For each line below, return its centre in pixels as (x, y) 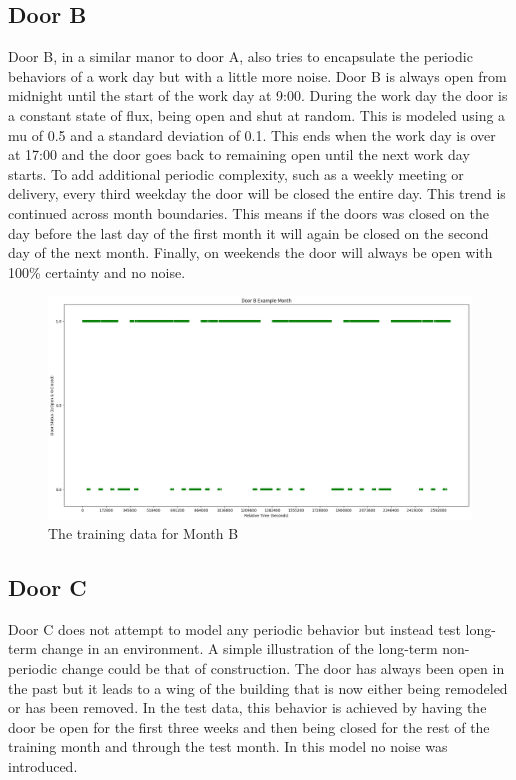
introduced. (43, 766)
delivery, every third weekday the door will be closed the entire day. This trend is (257, 193)
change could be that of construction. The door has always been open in (283, 668)
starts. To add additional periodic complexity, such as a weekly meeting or (236, 173)
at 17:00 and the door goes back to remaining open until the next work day (239, 154)
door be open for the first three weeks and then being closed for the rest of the (249, 726)
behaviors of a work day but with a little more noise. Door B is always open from (257, 75)
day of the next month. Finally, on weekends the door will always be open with (250, 252)
